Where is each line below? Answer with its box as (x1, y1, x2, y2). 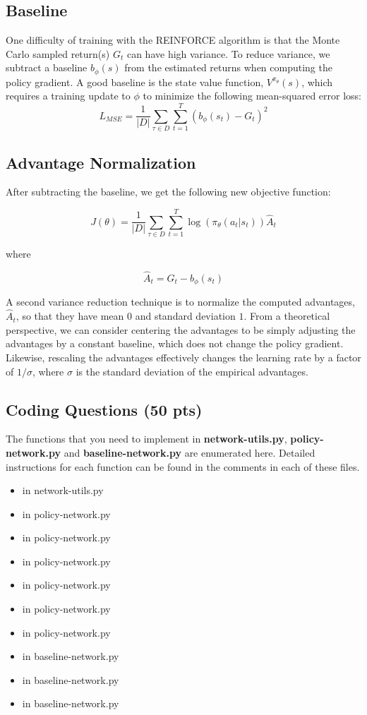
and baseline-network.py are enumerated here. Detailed (64, 445, 315, 459)
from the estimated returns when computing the (124, 60, 332, 75)
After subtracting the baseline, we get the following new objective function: (6, 184, 331, 199)
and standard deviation (135, 308, 236, 323)
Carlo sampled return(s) (6, 46, 110, 61)
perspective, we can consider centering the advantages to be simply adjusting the (6, 322, 356, 337)
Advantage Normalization (6, 151, 196, 173)
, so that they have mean (16, 308, 124, 323)
